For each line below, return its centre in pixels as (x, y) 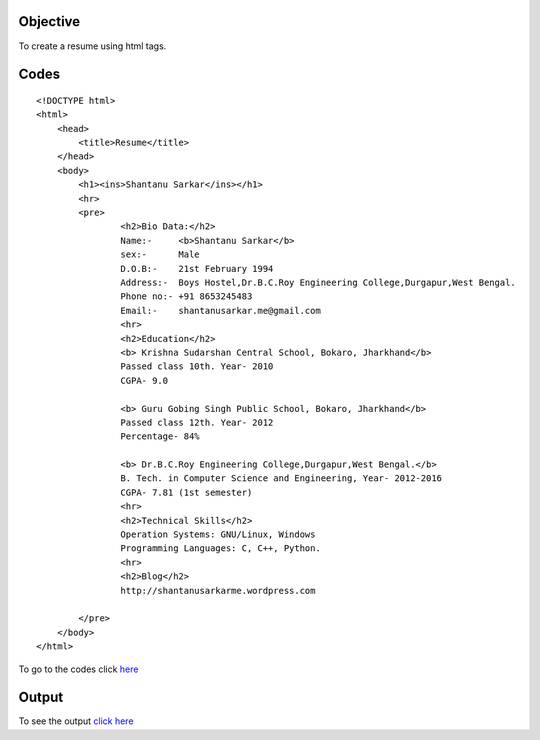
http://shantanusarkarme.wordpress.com (218, 590)
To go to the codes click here (78, 669)
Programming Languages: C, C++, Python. (221, 548)
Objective (49, 21)
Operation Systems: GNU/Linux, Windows (218, 534)
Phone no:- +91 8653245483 (186, 296)
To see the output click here (76, 721)
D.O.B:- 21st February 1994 (197, 268)
